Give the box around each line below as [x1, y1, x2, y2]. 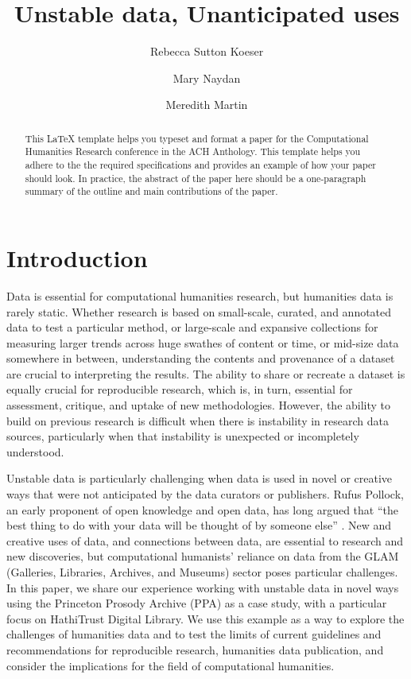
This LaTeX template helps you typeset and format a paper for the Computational [25, 131, 369, 145]
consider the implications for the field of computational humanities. [6, 657, 335, 673]
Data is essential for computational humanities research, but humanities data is [6, 287, 394, 304]
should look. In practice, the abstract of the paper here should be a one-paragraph [25, 171, 366, 184]
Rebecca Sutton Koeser [149, 43, 264, 60]
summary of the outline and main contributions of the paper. [25, 184, 278, 198]
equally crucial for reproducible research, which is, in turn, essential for [6, 381, 353, 398]
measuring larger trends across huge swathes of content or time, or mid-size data [6, 334, 399, 351]
